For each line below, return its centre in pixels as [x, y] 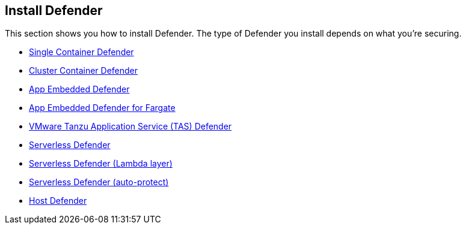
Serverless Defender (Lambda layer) [101, 164]
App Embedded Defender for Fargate [102, 108]
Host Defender [58, 201]
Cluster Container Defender [84, 71]
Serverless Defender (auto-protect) [99, 182]
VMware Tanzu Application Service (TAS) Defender [130, 126]
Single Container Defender [81, 52]
